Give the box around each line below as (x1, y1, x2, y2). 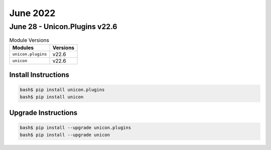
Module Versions (9, 37, 50, 44)
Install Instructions (9, 71, 70, 79)
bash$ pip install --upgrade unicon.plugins (20, 125, 131, 130)
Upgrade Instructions (9, 108, 78, 117)
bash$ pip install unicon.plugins (20, 87, 105, 93)
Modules (12, 44, 34, 51)
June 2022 (9, 8, 56, 19)
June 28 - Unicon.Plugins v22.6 (9, 22, 117, 31)
